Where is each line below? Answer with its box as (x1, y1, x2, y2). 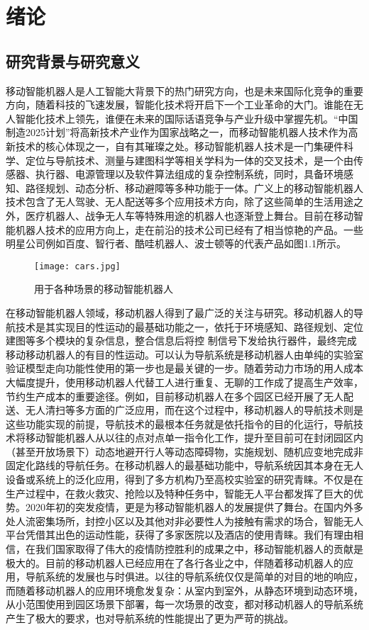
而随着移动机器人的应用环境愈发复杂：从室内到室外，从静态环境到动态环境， (6, 583, 363, 597)
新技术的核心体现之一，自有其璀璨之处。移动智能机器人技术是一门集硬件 (6, 138, 343, 153)
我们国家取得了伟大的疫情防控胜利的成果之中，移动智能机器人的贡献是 (35, 541, 363, 556)
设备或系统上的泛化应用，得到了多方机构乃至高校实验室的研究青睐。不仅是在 (6, 472, 363, 487)
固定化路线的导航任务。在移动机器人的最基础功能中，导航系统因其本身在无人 (6, 458, 363, 473)
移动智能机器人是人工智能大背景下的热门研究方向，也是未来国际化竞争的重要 (6, 83, 363, 98)
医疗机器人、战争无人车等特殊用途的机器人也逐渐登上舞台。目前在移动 (25, 208, 353, 223)
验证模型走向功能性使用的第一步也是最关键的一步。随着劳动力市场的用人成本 (6, 361, 363, 376)
